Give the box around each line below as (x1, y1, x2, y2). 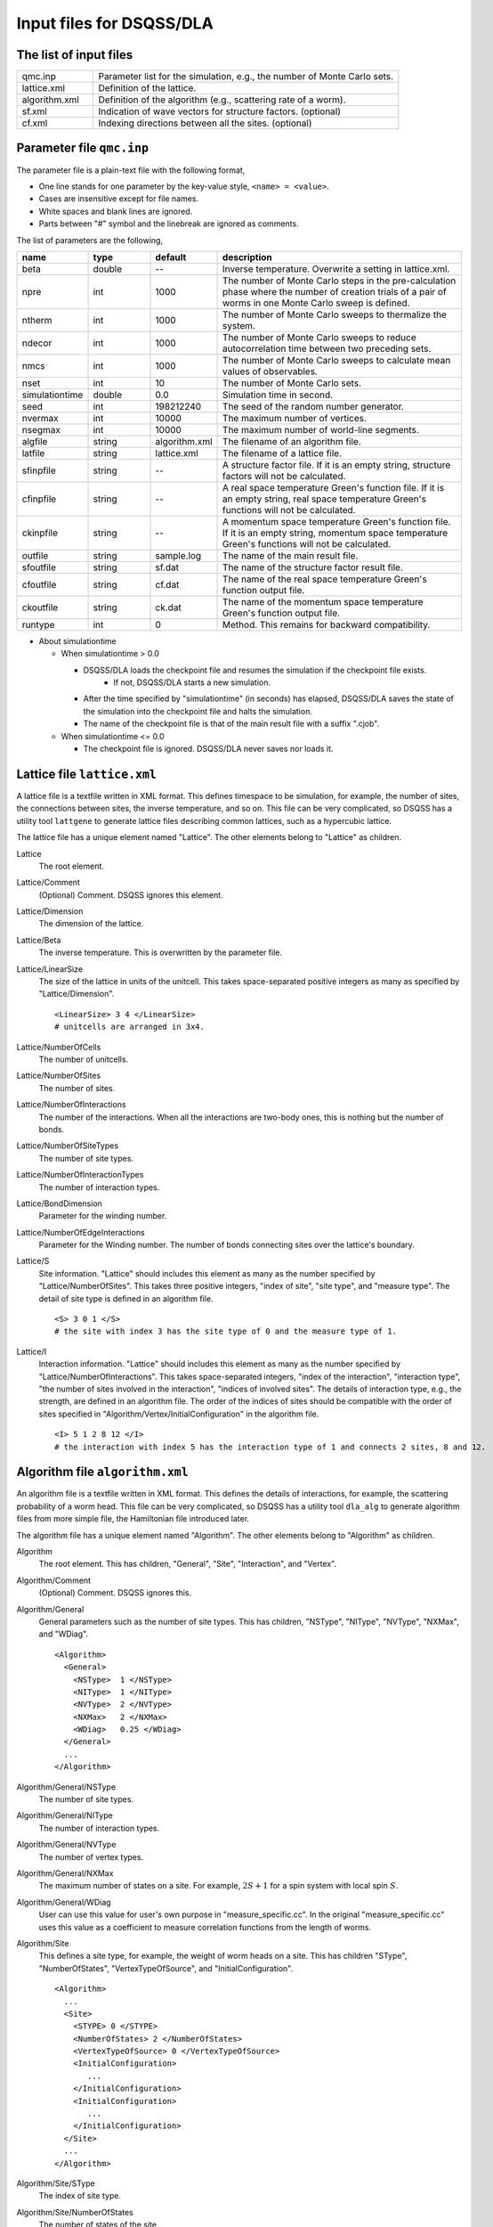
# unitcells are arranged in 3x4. (54, 1022, 205, 1032)
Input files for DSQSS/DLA (16, 13, 214, 33)
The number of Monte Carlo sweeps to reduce (222, 330, 417, 343)
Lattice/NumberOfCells (16, 1041, 101, 1052)
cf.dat (155, 578, 180, 591)
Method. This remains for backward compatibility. (222, 618, 431, 631)
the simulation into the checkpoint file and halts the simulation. (83, 706, 313, 716)
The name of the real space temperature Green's (222, 573, 427, 585)
